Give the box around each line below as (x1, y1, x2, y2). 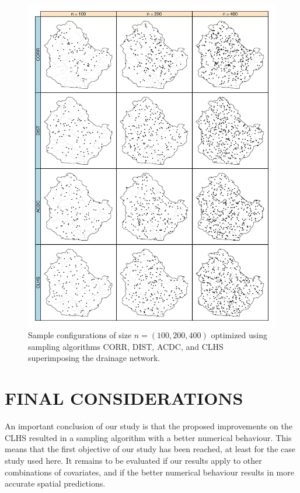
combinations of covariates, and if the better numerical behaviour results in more (5, 466, 294, 478)
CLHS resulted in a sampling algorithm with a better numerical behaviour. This (5, 431, 292, 443)
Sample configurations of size (28, 329, 132, 341)
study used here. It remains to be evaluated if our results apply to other (5, 454, 262, 466)
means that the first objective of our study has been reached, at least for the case (5, 443, 295, 455)
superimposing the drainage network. (28, 352, 161, 364)
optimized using (211, 329, 268, 341)
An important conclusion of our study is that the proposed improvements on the (5, 420, 292, 432)
